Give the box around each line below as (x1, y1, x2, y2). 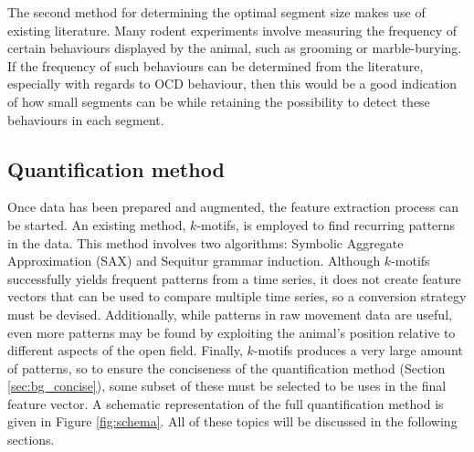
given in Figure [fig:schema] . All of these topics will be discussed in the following (7, 412, 458, 431)
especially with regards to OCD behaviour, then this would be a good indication (7, 74, 458, 93)
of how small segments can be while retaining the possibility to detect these (7, 91, 430, 110)
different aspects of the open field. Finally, (7, 341, 243, 360)
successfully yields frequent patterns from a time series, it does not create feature (7, 268, 461, 288)
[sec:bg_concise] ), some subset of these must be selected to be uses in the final (7, 376, 447, 395)
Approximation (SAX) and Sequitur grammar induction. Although (7, 251, 381, 270)
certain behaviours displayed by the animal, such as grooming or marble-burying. (7, 38, 462, 58)
